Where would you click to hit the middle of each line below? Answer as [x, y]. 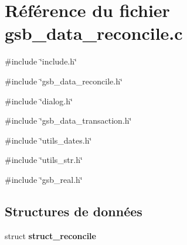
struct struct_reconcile [50, 235]
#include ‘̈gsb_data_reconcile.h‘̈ [64, 81]
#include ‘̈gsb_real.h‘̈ [44, 179]
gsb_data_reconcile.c [94, 33]
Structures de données [74, 211]
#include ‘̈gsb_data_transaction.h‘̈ [68, 120]
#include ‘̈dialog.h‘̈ [39, 101]
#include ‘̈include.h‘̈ [41, 61]
